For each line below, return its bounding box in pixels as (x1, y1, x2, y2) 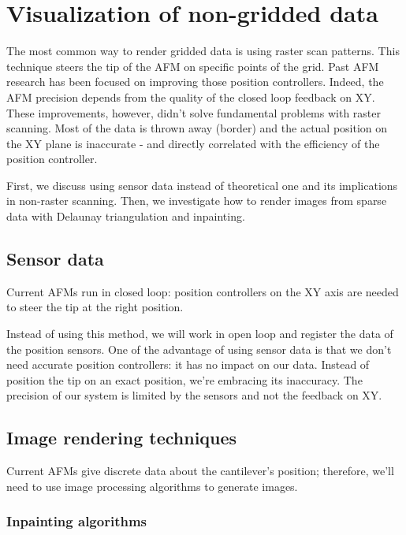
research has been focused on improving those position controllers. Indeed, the (6, 73, 384, 90)
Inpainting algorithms (6, 511, 147, 531)
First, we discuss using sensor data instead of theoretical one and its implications (6, 176, 398, 193)
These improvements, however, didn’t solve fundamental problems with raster (6, 104, 382, 121)
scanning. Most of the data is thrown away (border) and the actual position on (6, 120, 388, 136)
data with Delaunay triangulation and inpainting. (6, 208, 245, 225)
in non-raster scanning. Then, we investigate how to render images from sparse (6, 192, 387, 209)
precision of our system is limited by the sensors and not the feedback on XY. (6, 387, 382, 403)
